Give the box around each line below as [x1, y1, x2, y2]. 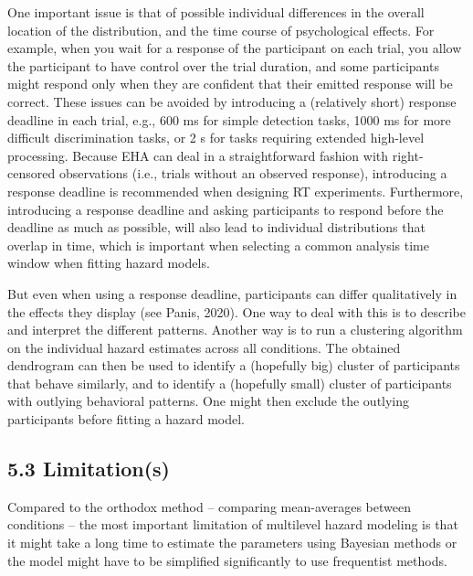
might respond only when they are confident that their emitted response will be [7, 74, 453, 93]
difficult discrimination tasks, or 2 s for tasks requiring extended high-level [7, 128, 425, 147]
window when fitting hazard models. [7, 253, 210, 272]
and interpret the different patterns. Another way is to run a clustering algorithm [7, 320, 463, 339]
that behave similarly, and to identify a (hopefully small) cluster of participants [7, 373, 452, 392]
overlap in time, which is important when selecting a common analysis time [7, 235, 429, 254]
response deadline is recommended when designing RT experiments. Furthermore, [7, 181, 464, 200]
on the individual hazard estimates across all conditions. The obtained [7, 337, 401, 357]
